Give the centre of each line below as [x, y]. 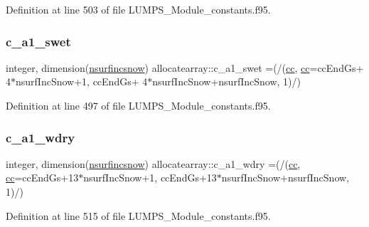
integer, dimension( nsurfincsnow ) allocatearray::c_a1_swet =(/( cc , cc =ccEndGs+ [185, 67]
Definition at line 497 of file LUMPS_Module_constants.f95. [138, 105]
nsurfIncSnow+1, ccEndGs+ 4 [82, 81]
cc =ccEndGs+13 [42, 178]
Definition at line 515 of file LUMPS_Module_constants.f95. [138, 215]
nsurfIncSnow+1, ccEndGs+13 [150, 178]
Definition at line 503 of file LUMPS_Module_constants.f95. [138, 9]
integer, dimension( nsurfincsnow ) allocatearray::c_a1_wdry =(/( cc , [153, 163]
